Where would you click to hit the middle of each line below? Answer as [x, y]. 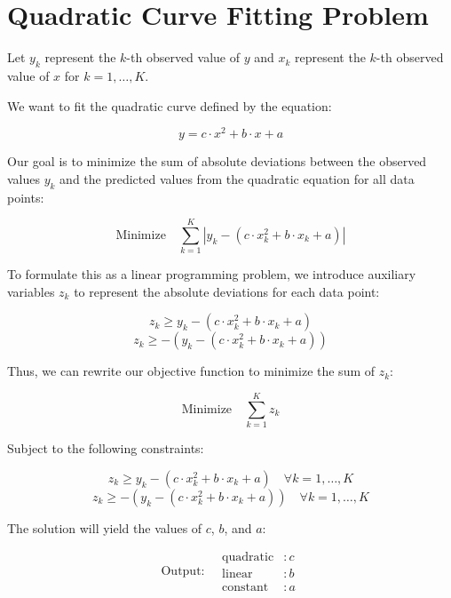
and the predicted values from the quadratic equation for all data [237, 178]
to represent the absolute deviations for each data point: [227, 291]
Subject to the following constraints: [106, 448]
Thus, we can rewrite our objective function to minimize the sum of [191, 371]
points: [26, 197]
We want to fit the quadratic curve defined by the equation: [170, 105]
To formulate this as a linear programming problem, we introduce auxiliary [212, 274]
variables [31, 291]
